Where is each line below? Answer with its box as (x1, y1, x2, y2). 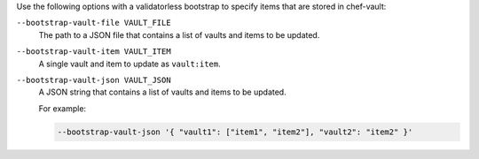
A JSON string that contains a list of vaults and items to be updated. (38, 87, 287, 97)
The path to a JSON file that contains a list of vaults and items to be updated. (38, 29, 320, 40)
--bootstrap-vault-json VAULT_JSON (16, 75, 172, 85)
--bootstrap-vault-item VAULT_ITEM (16, 47, 172, 57)
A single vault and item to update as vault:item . (38, 58, 221, 69)
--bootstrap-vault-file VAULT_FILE (16, 18, 172, 28)
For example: (38, 102, 87, 114)
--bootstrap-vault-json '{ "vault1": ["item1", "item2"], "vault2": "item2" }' (57, 126, 413, 137)
